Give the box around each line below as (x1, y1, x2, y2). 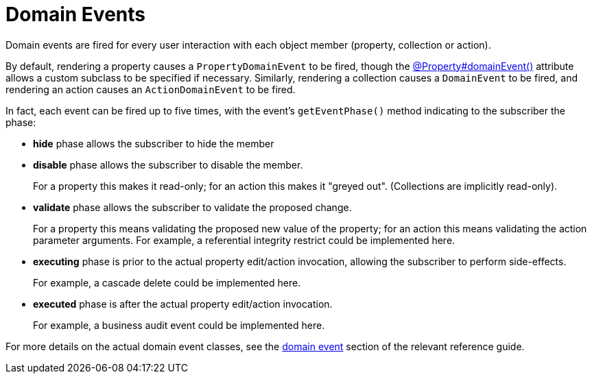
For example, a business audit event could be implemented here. (33, 319, 325, 331)
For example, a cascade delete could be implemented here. (33, 276, 301, 289)
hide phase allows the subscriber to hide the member (33, 137, 274, 149)
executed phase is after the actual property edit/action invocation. (33, 297, 333, 310)
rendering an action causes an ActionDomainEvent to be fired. (5, 83, 296, 95)
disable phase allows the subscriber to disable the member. (33, 158, 303, 171)
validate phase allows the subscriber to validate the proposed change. (33, 201, 352, 213)
